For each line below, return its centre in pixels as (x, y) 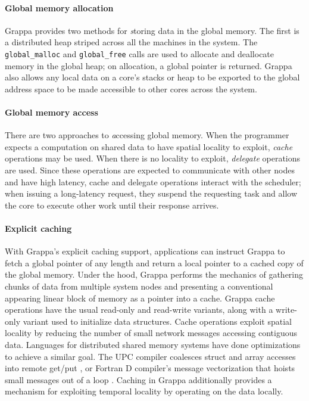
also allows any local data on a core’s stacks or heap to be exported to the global (152, 77)
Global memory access (51, 112)
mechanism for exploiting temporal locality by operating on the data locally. (144, 391)
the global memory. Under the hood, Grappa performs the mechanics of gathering (154, 274)
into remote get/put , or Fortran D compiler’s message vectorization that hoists (150, 368)
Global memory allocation (59, 7)
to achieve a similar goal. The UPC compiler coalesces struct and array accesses (150, 356)
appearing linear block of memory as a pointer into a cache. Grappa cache (140, 298)
